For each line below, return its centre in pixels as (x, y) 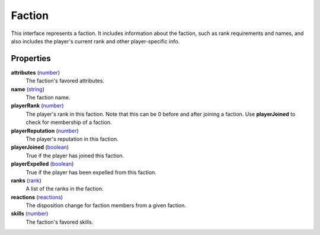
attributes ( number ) (36, 72)
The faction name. (48, 97)
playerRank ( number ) (38, 106)
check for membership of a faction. (69, 122)
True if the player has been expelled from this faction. (91, 172)
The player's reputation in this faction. (72, 139)
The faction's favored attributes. (65, 81)
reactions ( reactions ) (37, 197)
